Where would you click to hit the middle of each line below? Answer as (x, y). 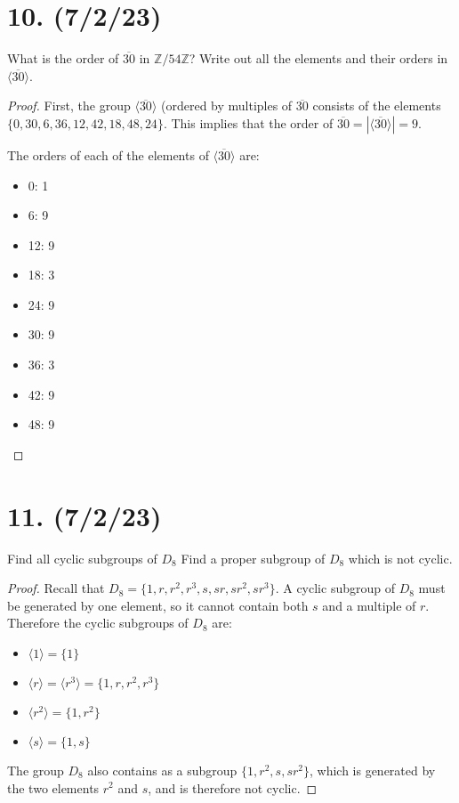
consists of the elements (377, 105)
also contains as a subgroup (162, 770)
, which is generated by (372, 770)
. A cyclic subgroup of (335, 588)
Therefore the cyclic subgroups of (98, 623)
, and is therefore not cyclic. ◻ (233, 787)
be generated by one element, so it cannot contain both (158, 605)
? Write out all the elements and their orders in (318, 58)
